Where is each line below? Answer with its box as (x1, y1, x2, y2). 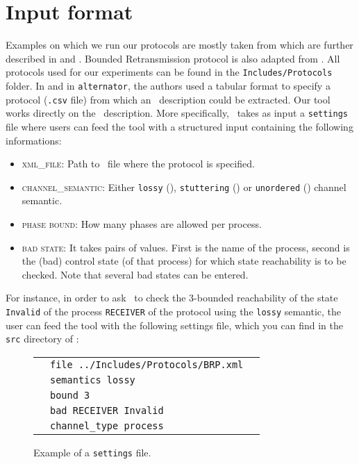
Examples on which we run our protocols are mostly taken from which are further (6, 38, 353, 52)
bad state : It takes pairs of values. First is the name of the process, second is (22, 240, 350, 254)
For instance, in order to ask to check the (6, 290, 186, 305)
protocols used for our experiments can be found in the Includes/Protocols (6, 65, 333, 79)
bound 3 (50, 389, 90, 401)
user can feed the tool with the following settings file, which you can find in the (6, 317, 343, 332)
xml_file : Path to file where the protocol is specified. (22, 156, 255, 171)
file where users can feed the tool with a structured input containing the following (6, 119, 353, 133)
